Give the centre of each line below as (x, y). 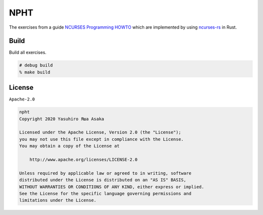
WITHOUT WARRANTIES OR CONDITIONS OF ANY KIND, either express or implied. (112, 187)
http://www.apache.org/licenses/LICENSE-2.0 (84, 160)
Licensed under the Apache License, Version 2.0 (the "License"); (100, 132)
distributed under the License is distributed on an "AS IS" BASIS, (103, 180)
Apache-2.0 (22, 99)
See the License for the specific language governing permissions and (105, 193)
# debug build (36, 65)
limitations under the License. (58, 200)
